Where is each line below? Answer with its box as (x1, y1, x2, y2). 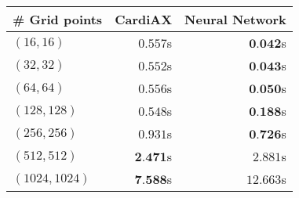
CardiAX (115, 10, 173, 28)
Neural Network (184, 10, 286, 28)
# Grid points (13, 10, 103, 28)
